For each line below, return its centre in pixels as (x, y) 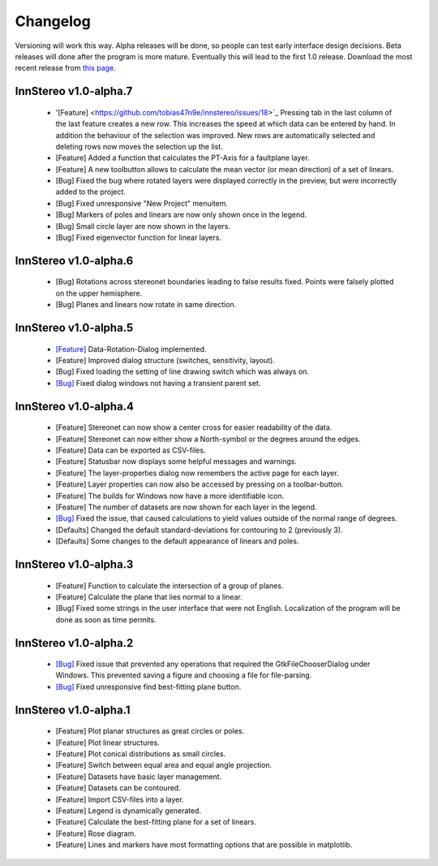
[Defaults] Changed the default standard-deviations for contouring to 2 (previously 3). (199, 530)
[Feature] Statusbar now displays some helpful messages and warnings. (176, 461)
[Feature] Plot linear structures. (107, 743)
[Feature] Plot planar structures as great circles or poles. (150, 731)
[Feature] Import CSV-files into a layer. (120, 799)
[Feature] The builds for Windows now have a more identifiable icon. (170, 496)
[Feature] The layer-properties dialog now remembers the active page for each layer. (197, 473)
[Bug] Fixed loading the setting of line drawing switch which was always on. (182, 372)
